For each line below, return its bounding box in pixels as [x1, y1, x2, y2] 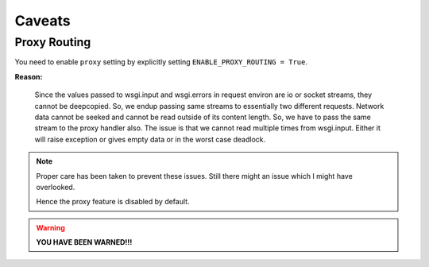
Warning [36, 222, 65, 232]
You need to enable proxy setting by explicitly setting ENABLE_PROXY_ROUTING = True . [14, 57, 307, 67]
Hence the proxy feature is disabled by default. [36, 197, 190, 207]
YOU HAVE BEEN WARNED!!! [36, 238, 133, 247]
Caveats [14, 12, 71, 29]
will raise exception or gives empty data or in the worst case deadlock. [34, 134, 266, 144]
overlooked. [36, 182, 75, 192]
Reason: [14, 72, 43, 81]
